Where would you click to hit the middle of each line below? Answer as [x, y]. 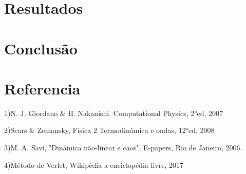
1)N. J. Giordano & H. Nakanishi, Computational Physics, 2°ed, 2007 [114, 113]
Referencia [42, 88]
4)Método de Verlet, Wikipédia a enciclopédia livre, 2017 [94, 165]
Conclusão [41, 48]
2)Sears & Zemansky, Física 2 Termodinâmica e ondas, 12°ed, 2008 [109, 130]
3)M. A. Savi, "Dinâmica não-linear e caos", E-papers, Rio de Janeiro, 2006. [123, 148]
